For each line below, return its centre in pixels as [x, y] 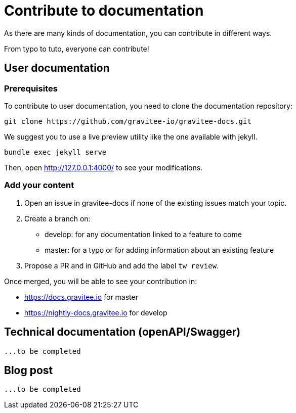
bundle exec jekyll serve [55, 152]
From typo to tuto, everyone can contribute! [77, 49]
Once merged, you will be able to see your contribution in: [101, 281]
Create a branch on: [57, 218]
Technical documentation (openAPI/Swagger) [122, 332]
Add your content [39, 185]
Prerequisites [31, 88]
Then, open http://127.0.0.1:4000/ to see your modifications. [103, 167]
